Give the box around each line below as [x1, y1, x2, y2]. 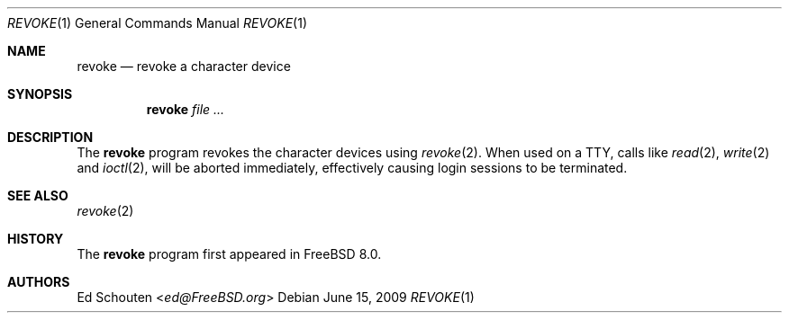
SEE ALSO [7, 188, 68, 203]
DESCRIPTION [7, 129, 94, 145]
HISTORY [7, 231, 64, 246]
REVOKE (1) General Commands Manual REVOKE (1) [7, 15, 308, 31]
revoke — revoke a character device [77, 58, 291, 74]
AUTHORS [7, 274, 70, 289]
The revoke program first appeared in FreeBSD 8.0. [77, 246, 382, 262]
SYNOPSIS [7, 86, 73, 102]
